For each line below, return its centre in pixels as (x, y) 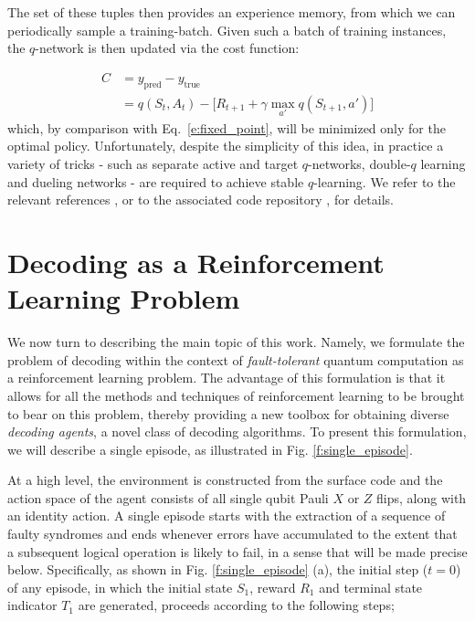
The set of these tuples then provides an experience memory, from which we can (232, 12)
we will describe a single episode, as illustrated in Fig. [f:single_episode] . (210, 449)
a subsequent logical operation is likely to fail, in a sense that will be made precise (237, 551)
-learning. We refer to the (385, 181)
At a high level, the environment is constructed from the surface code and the (225, 480)
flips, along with (422, 497)
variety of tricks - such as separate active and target (153, 164)
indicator (32, 605)
